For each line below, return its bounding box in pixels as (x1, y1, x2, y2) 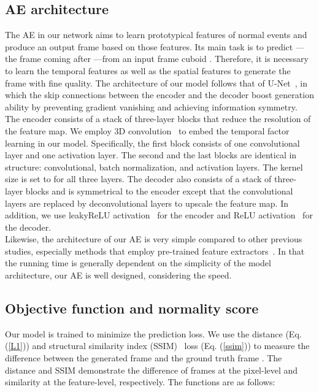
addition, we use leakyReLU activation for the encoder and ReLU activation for (5, 209, 313, 221)
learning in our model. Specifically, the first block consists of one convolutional (5, 136, 300, 149)
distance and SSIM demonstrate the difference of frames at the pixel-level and (5, 363, 298, 376)
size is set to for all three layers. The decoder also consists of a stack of (5, 172, 272, 185)
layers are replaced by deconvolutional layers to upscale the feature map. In (5, 196, 289, 209)
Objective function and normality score (5, 299, 259, 318)
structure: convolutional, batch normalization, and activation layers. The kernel (5, 160, 303, 173)
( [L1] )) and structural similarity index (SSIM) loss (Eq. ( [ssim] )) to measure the (5, 339, 310, 352)
